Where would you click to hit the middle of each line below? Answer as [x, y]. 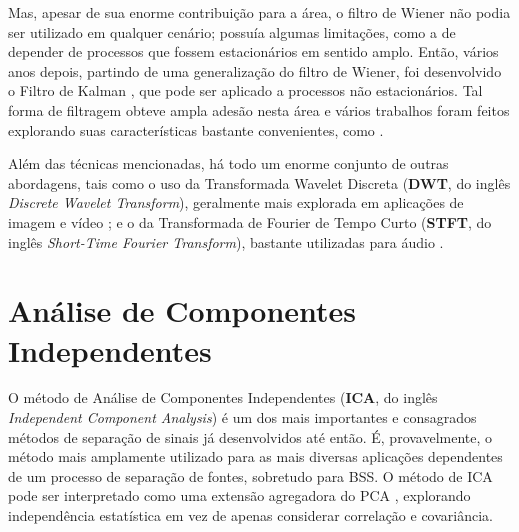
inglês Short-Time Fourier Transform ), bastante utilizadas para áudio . [226, 241]
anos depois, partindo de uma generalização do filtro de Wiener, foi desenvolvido [255, 70]
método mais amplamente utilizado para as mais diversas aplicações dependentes [255, 456]
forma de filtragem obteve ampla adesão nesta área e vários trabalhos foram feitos [259, 109]
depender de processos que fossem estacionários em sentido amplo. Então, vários [253, 51]
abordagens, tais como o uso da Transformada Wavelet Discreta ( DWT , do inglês [259, 182]
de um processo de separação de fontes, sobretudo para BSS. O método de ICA [250, 475]
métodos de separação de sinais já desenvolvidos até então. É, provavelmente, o [250, 436]
